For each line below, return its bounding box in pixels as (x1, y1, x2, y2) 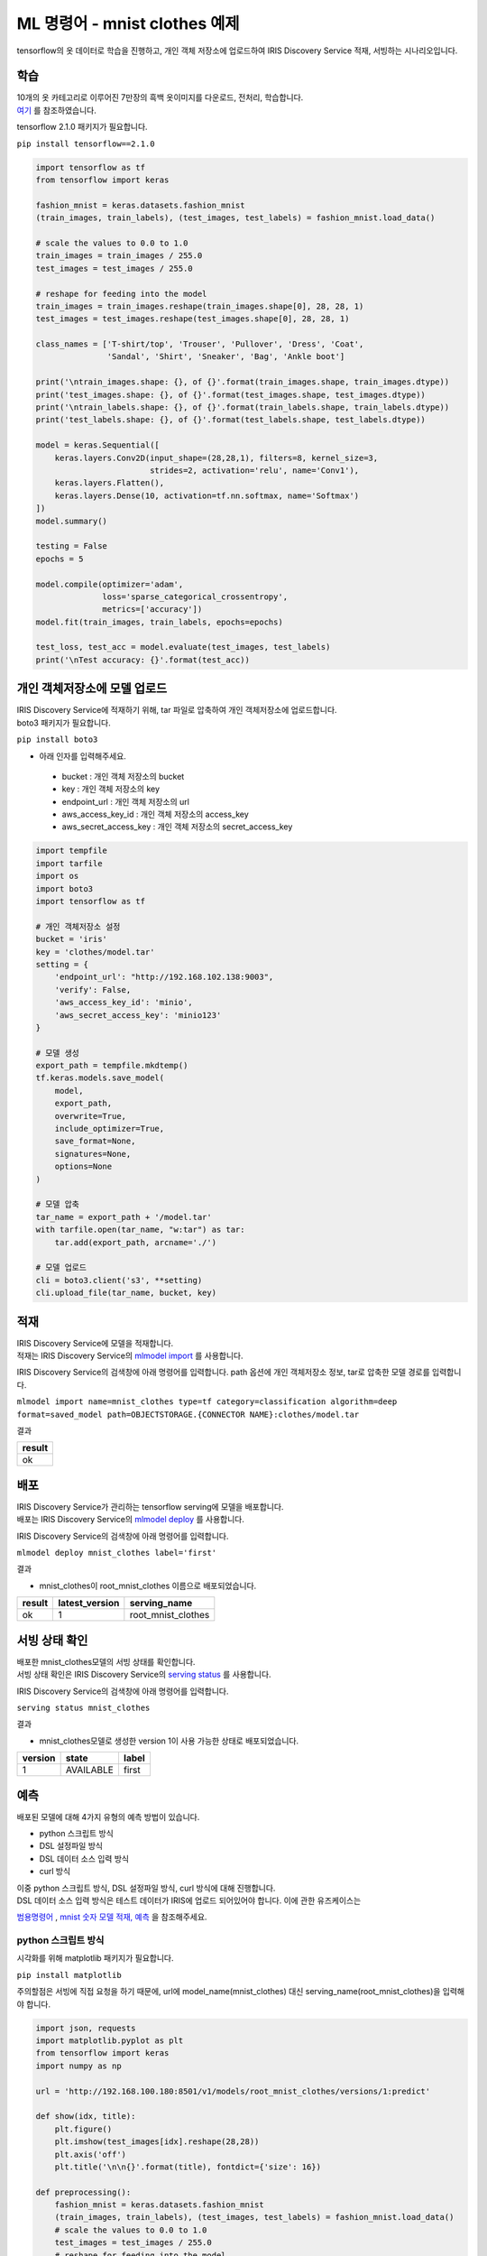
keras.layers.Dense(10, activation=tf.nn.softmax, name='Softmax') (54, 490, 360, 501)
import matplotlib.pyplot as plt (35, 2036, 184, 2046)
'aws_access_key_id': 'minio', (54, 997, 193, 1008)
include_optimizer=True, (54, 1123, 165, 1134)
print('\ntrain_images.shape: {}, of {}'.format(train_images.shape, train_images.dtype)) (35, 377, 450, 387)
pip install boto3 (16, 735, 98, 744)
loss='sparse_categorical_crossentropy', (102, 591, 289, 602)
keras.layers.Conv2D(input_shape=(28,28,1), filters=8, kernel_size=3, (54, 452, 379, 463)
